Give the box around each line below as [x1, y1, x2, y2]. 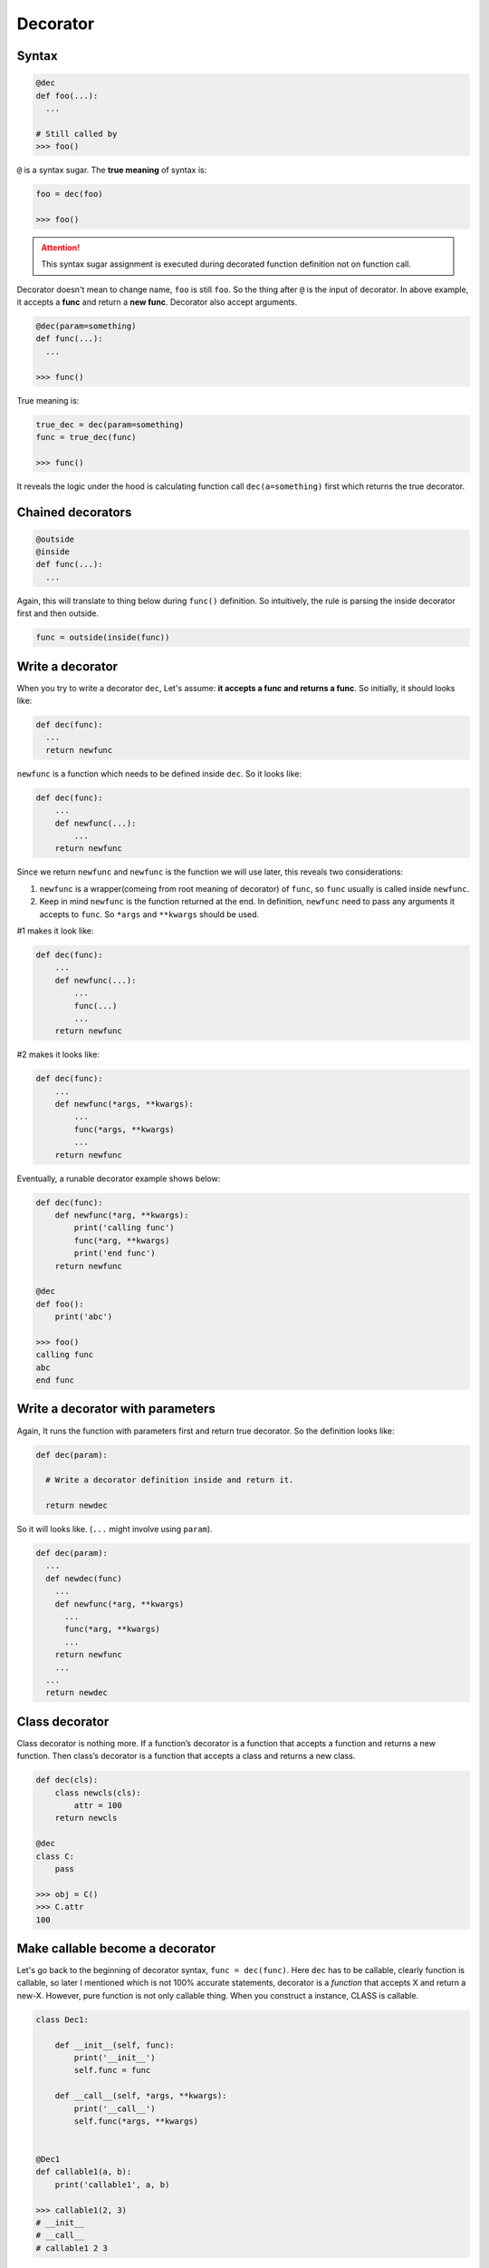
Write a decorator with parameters [16, 1402, 216, 1417]
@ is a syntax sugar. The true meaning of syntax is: [16, 164, 207, 176]
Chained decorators [16, 504, 132, 520]
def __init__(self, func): [54, 2039, 176, 2050]
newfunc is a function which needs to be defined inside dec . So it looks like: [16, 767, 302, 779]
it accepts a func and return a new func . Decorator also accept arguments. [16, 297, 298, 308]
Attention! [41, 241, 81, 253]
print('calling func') [73, 1223, 176, 1233]
